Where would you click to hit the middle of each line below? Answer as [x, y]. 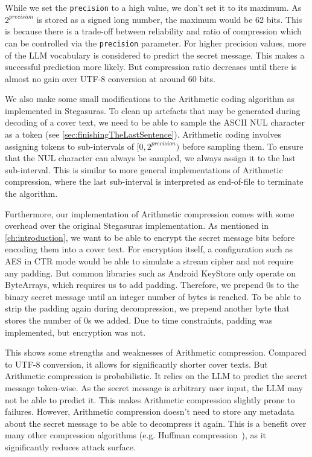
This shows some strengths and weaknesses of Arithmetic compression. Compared [156, 352]
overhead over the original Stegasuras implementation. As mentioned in [137, 225]
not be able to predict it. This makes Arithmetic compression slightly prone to [150, 399]
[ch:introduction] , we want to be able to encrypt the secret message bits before [150, 237]
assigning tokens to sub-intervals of [69, 146]
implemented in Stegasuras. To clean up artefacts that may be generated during [153, 110]
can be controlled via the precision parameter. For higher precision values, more [156, 43]
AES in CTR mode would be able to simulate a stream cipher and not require [149, 261]
